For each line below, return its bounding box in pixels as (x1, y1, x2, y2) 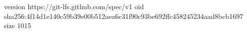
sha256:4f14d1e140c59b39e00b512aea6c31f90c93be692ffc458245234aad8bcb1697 (4, 11, 244, 21)
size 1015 (4, 20, 31, 31)
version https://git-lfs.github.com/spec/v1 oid (4, 1, 144, 11)
